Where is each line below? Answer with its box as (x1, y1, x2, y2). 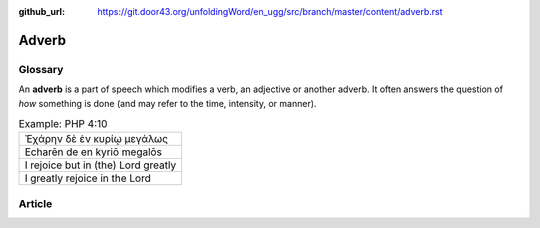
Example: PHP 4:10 (18, 117, 108, 131)
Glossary (18, 62, 64, 76)
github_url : (18, 6, 65, 17)
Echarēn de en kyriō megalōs (24, 145, 162, 159)
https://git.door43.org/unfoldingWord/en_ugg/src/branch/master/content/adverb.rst (97, 6, 444, 17)
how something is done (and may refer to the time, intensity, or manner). (18, 97, 317, 109)
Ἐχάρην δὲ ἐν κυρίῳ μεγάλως (24, 132, 169, 146)
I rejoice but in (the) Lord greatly (24, 158, 177, 172)
